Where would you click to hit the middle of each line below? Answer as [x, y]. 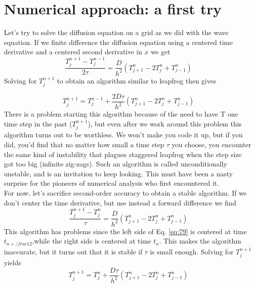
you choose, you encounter [212, 144]
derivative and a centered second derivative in [73, 52]
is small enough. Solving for [192, 251]
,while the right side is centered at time [92, 241]
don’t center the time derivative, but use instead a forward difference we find [120, 202]
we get [161, 52]
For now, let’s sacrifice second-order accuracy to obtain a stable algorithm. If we [126, 192]
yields [13, 263]
